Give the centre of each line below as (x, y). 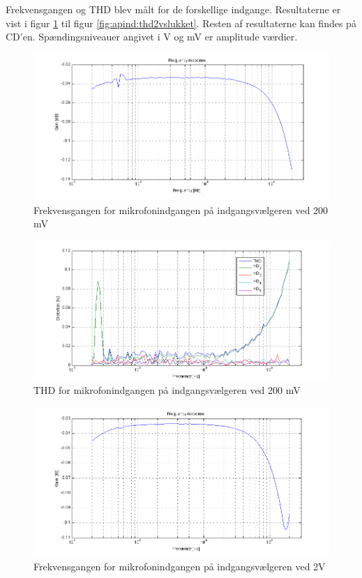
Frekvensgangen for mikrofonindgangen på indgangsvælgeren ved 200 (181, 210)
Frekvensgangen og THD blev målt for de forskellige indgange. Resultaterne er (173, 9)
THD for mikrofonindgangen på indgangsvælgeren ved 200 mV (167, 390)
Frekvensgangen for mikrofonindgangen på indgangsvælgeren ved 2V (180, 566)
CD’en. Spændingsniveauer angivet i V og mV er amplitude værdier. (152, 37)
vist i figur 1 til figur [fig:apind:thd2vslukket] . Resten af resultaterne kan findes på (181, 23)
